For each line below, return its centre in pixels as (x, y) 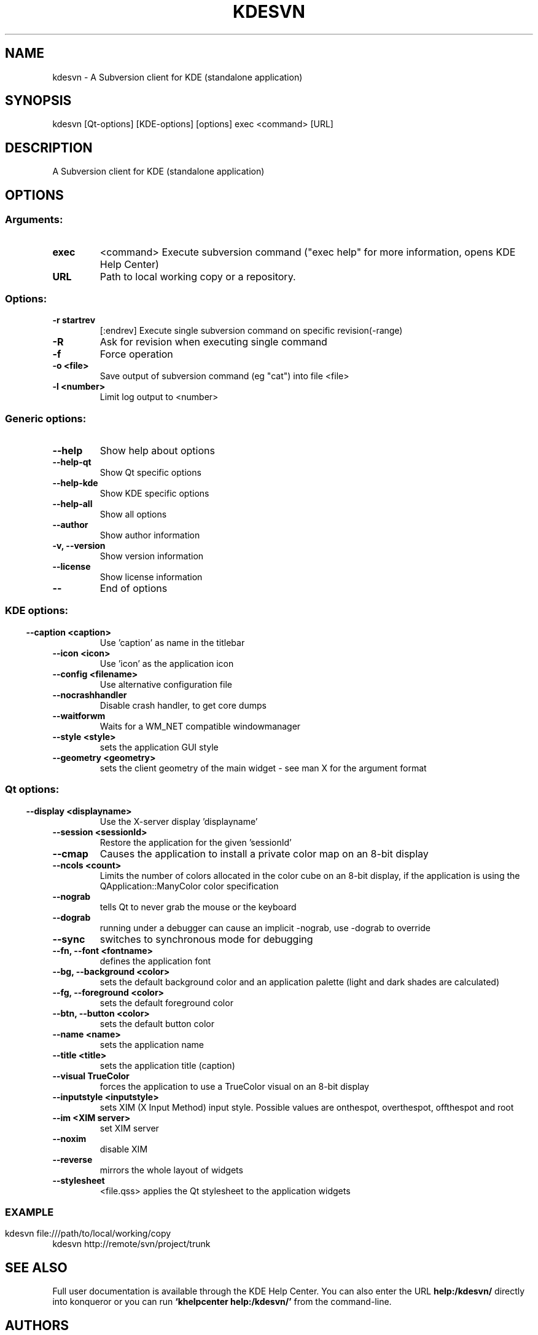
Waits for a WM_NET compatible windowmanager (200, 726)
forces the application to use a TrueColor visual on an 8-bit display (234, 1086)
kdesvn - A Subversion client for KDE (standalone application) (177, 77)
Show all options (133, 514)
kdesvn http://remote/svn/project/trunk (131, 1244)
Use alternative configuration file (166, 684)
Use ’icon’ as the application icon (167, 663)
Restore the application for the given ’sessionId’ (196, 842)
